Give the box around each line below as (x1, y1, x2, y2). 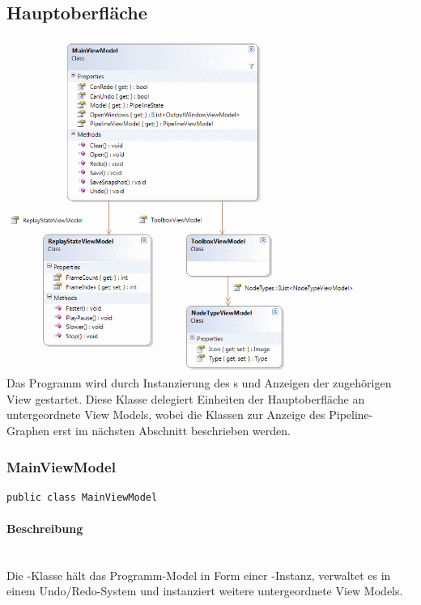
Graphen (6, 421, 50, 438)
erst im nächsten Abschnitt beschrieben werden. (53, 421, 291, 438)
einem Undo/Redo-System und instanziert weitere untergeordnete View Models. (6, 582, 403, 599)
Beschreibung (6, 519, 83, 536)
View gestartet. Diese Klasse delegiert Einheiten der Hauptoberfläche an (6, 390, 365, 407)
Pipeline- (329, 406, 373, 423)
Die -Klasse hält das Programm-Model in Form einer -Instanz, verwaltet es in (6, 566, 391, 583)
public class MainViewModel (6, 491, 158, 503)
